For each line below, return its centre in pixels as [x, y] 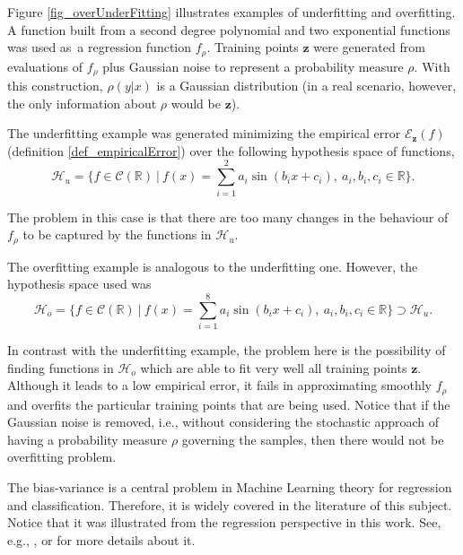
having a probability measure [87, 439]
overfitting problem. [62, 457]
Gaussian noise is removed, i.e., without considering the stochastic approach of [223, 422]
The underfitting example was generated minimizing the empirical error [204, 133]
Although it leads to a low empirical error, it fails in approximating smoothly [219, 385]
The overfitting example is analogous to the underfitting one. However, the [213, 266]
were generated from [369, 47]
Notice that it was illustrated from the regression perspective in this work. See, [224, 522]
